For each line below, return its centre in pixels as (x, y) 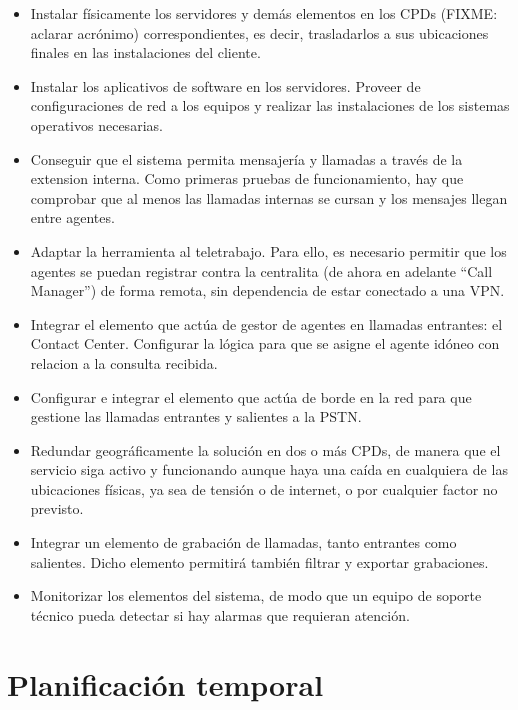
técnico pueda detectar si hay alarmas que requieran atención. (220, 614)
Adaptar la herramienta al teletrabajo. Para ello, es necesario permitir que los (268, 250)
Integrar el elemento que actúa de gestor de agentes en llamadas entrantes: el (266, 323)
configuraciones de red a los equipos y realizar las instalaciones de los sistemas (270, 105)
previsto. (57, 508)
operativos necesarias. (96, 124)
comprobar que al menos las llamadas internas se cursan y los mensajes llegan (269, 197)
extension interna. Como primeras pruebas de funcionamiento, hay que (247, 178)
